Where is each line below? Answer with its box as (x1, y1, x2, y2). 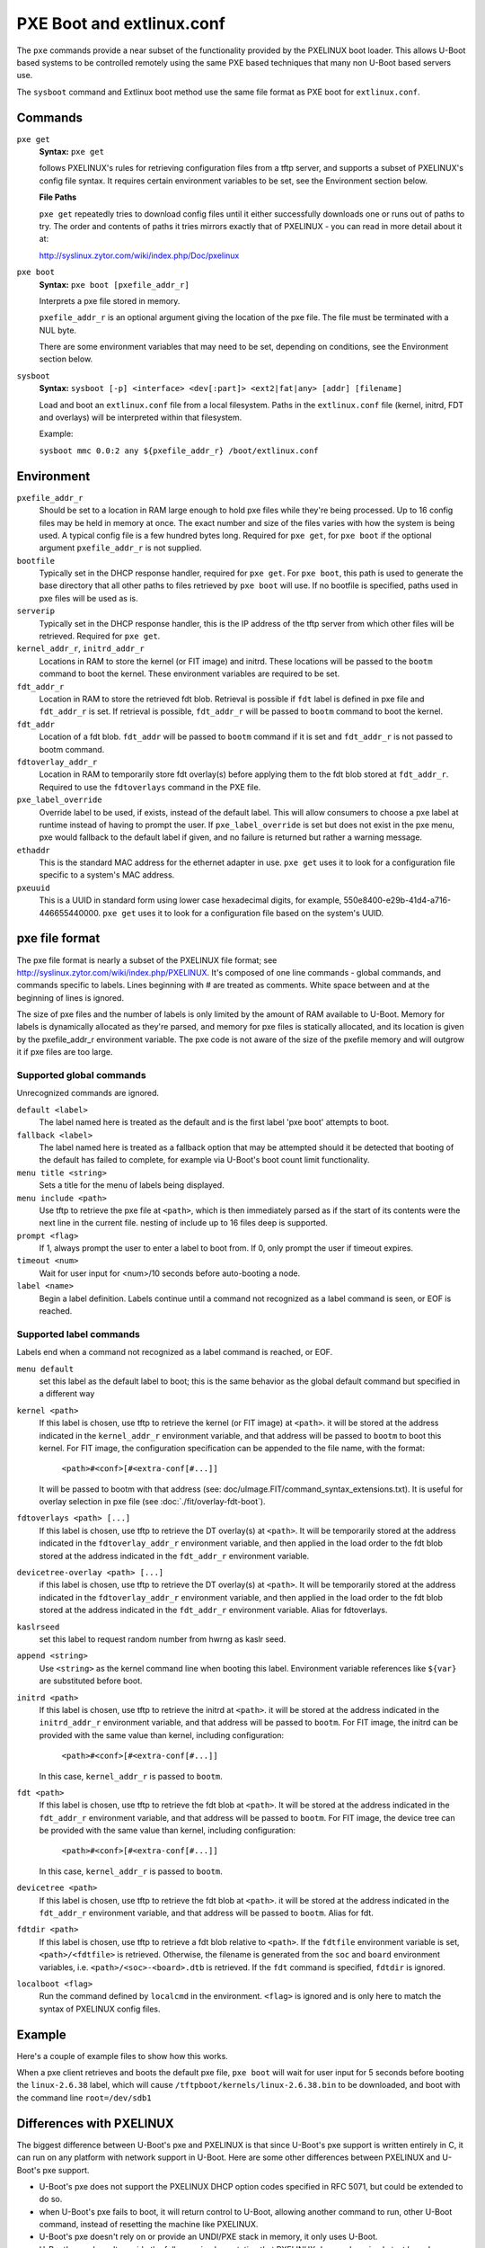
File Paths (39, 192, 77, 202)
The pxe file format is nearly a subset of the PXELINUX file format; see (16, 954, 278, 966)
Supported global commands (16, 1069, 147, 1082)
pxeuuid (16, 882, 51, 893)
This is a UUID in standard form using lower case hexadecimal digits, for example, (39, 895, 342, 905)
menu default (16, 1363, 75, 1374)
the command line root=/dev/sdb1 (16, 2092, 152, 2103)
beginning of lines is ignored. (16, 992, 125, 1003)
